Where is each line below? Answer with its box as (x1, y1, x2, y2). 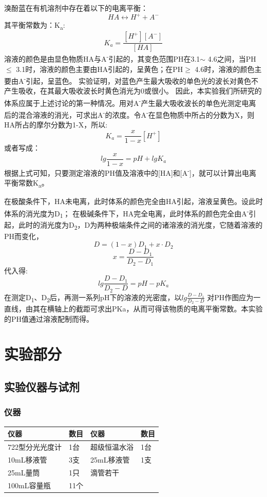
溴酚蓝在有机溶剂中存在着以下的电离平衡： (4, 3, 148, 13)
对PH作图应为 (207, 291, 254, 302)
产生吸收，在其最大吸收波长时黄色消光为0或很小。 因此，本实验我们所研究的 (4, 85, 262, 96)
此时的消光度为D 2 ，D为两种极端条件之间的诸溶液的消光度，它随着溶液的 (18, 219, 263, 231)
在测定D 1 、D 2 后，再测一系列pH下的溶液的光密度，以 (4, 291, 182, 304)
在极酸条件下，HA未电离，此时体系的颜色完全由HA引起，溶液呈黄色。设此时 (4, 196, 263, 207)
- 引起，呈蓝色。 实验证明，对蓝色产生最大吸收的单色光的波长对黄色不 (24, 74, 259, 86)
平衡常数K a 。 (4, 177, 49, 189)
